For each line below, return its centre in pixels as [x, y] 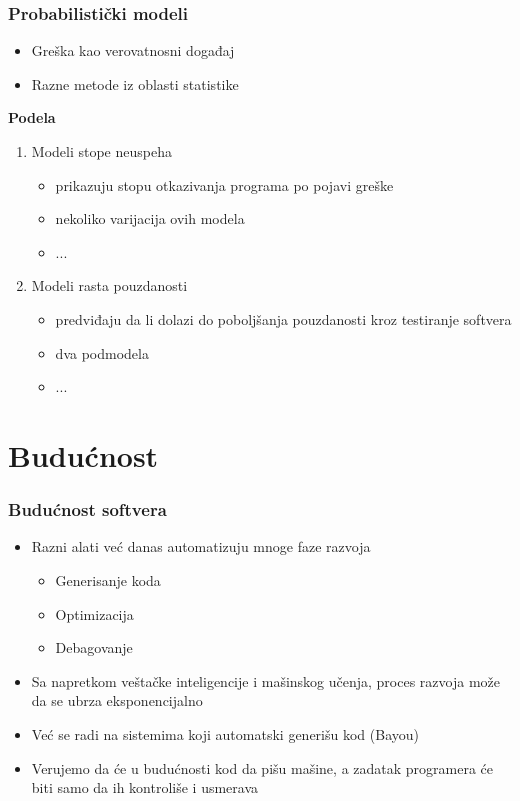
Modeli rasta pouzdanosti [109, 285]
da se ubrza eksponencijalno [117, 700]
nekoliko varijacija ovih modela [150, 218]
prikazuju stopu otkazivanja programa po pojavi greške [224, 184]
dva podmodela [102, 352]
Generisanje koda [108, 579]
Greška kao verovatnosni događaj [133, 50]
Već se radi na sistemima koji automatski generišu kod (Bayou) [225, 733]
